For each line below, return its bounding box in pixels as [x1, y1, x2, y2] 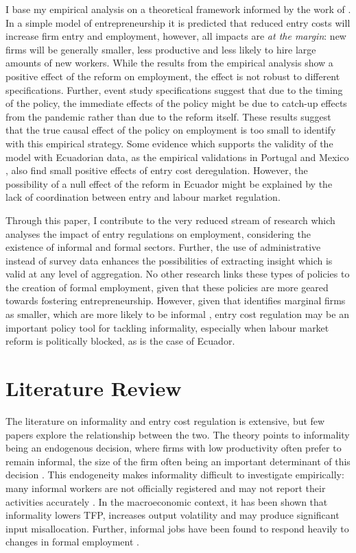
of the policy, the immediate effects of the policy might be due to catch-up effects [5, 96, 347, 110]
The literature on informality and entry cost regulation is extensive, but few [5, 413, 325, 428]
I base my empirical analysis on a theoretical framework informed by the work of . [5, 2, 351, 16]
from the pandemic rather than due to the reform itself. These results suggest [5, 109, 331, 123]
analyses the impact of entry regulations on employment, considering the [5, 226, 311, 241]
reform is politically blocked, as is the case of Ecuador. [5, 334, 235, 348]
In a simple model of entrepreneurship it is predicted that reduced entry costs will [5, 15, 351, 29]
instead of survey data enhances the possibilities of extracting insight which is [5, 253, 333, 267]
